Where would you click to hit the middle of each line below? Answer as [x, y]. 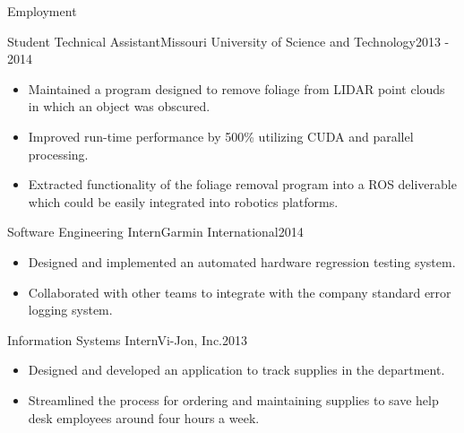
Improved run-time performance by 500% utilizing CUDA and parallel [221, 136]
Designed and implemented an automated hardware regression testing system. [242, 261]
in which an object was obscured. [119, 106]
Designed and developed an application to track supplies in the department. [236, 370]
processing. [58, 154]
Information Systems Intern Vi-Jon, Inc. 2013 [128, 339]
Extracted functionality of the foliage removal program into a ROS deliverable [242, 184]
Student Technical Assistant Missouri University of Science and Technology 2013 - [228, 41]
